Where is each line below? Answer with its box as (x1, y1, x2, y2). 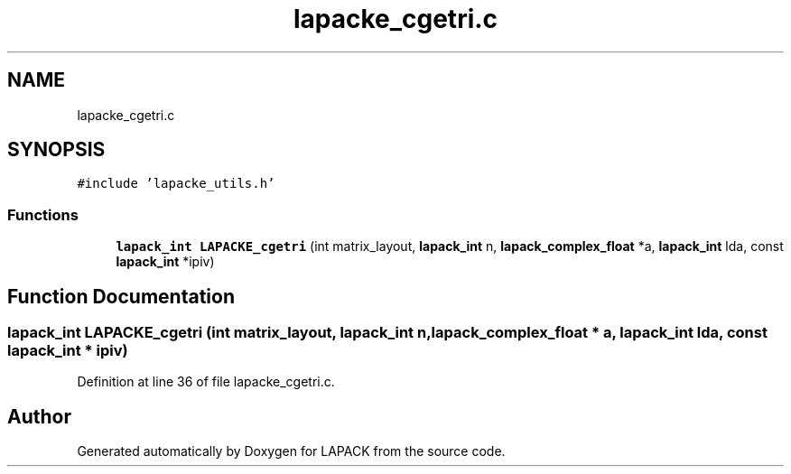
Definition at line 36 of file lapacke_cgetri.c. (77, 374, 335, 390)
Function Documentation (7, 284, 235, 308)
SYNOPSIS (7, 138, 106, 162)
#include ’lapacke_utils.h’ (77, 176, 275, 191)
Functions (7, 205, 79, 224)
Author (7, 404, 71, 428)
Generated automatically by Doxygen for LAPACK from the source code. (77, 443, 506, 460)
